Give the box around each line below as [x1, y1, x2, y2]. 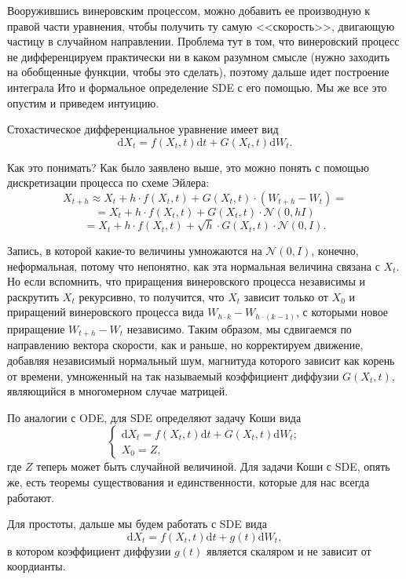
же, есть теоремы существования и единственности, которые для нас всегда [7, 474, 370, 490]
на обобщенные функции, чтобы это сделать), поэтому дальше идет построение [7, 64, 390, 80]
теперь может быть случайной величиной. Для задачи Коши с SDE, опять [36, 458, 390, 475]
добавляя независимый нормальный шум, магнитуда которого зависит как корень [7, 352, 395, 369]
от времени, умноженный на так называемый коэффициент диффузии [7, 367, 339, 384]
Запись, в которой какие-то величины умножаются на [7, 242, 262, 259]
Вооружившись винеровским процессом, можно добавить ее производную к [7, 2, 371, 18]
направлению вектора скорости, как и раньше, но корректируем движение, [7, 337, 364, 353]
